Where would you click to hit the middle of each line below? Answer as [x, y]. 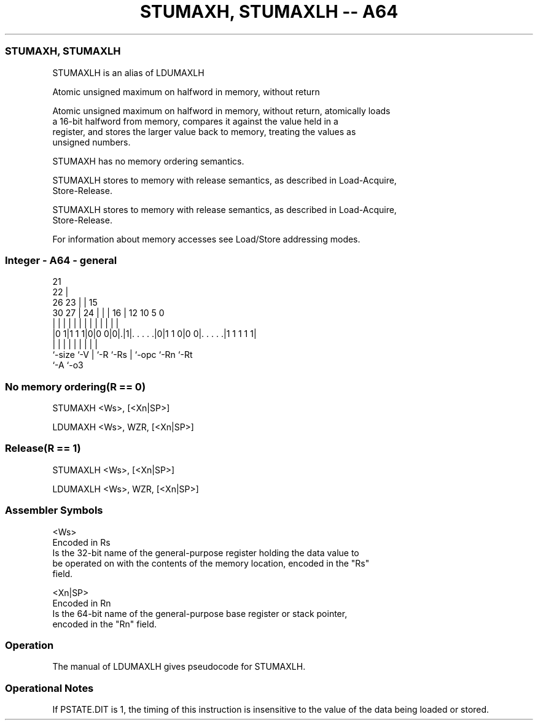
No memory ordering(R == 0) [76, 386]
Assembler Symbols [54, 510]
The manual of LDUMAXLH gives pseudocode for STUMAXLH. [179, 667]
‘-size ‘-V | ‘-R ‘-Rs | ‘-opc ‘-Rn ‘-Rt [123, 355]
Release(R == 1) [43, 448]
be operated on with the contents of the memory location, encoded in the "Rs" [211, 563]
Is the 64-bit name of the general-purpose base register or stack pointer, [200, 613]
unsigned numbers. [92, 142]
